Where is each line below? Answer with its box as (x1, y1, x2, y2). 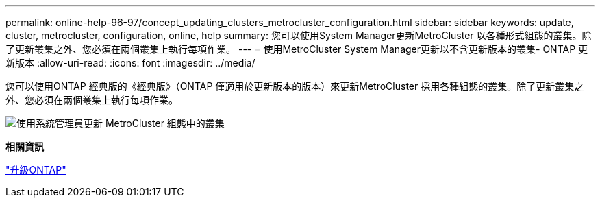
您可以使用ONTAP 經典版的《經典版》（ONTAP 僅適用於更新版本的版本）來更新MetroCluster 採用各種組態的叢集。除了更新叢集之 (5, 80, 584, 92)
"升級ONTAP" (5, 164, 66, 176)
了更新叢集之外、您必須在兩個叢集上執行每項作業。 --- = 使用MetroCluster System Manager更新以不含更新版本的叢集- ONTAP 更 (5, 43, 588, 55)
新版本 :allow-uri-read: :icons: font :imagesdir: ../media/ (5, 57, 255, 69)
